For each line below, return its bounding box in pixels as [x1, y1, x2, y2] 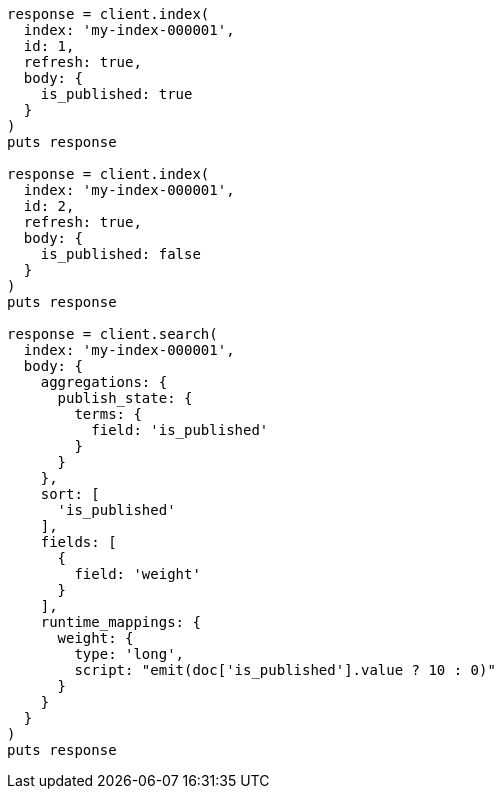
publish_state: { [57, 390, 193, 406]
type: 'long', [74, 646, 185, 662]
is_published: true [40, 86, 193, 102]
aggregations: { [40, 374, 168, 390]
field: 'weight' [74, 566, 201, 582]
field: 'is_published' [91, 422, 269, 438]
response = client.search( [7, 326, 218, 342]
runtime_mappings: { [40, 614, 201, 630]
